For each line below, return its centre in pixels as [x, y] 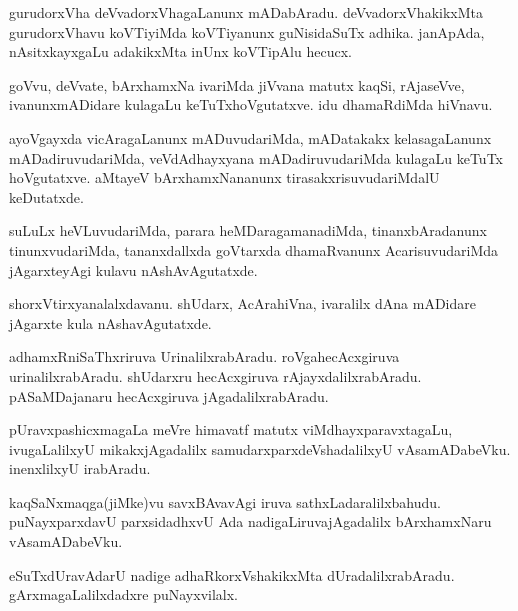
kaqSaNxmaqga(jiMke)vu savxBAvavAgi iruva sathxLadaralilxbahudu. [225, 501]
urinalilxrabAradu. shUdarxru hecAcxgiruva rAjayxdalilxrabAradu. [215, 375]
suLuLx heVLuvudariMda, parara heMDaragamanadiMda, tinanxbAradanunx [248, 230]
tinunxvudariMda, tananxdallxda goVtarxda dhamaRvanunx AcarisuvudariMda [254, 249]
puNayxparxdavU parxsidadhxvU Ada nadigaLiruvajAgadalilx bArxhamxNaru [250, 521]
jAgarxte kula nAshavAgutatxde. [110, 322]
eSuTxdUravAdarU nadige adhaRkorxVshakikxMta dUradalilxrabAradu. [232, 574]
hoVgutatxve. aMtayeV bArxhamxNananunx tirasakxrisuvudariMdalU [224, 177]
